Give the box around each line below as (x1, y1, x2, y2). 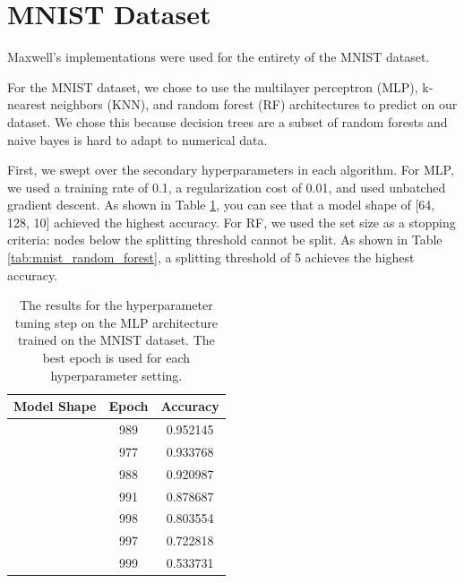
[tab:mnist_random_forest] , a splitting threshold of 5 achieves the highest (7, 248, 415, 267)
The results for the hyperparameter (19, 296, 213, 314)
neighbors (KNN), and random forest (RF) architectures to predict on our (50, 95, 458, 114)
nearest (7, 95, 47, 114)
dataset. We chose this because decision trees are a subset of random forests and (7, 112, 448, 131)
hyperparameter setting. (50, 365, 183, 384)
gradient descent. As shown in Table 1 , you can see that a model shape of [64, (7, 195, 435, 214)
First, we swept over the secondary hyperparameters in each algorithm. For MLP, (7, 160, 454, 179)
